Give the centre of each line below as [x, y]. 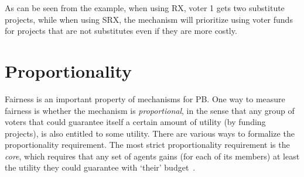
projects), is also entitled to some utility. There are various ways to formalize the [150, 133]
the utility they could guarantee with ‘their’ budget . [100, 167]
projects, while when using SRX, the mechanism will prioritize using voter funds [149, 19]
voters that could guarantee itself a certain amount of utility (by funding [135, 122]
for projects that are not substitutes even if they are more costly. [121, 31]
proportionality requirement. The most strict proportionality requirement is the [147, 145]
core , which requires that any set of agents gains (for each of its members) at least [152, 156]
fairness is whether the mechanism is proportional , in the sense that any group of [150, 110]
